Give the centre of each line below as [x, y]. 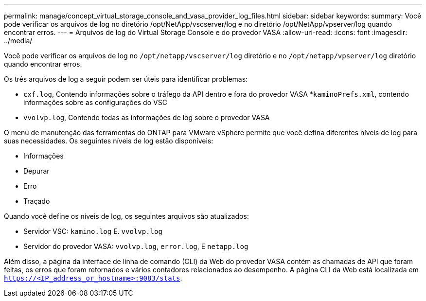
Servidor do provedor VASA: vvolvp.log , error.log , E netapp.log [136, 246]
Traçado [37, 201]
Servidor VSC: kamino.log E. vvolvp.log [93, 231]
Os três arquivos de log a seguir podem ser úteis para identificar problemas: [126, 79]
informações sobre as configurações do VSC [95, 102]
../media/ [18, 41]
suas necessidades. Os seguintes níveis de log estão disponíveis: [109, 141]
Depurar [36, 171]
